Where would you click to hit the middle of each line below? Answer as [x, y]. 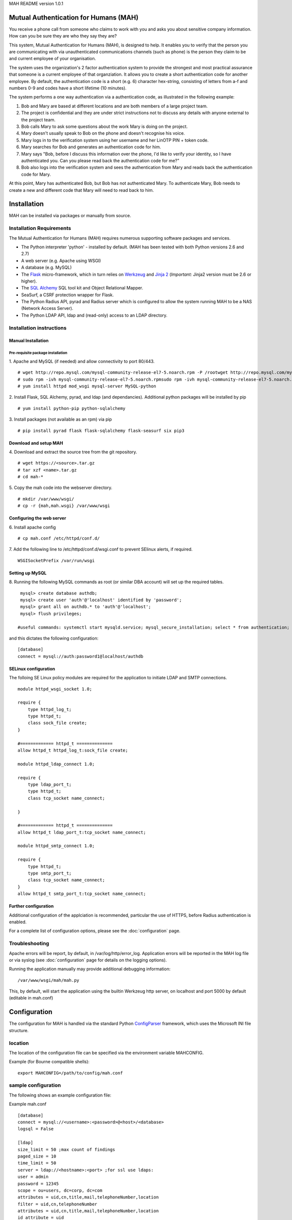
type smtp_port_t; [50, 873]
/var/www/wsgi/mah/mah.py [49, 980]
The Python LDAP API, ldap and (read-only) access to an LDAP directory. [94, 315]
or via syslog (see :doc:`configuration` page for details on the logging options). [88, 960]
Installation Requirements [40, 228]
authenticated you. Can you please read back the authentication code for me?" [100, 161]
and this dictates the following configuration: [54, 638]
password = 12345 [38, 1184]
